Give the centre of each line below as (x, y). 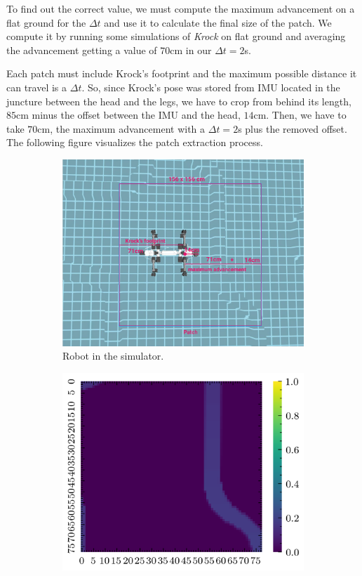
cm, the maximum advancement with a (121, 128)
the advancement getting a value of (82, 50)
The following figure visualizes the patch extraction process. (135, 142)
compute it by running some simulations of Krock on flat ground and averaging (176, 36)
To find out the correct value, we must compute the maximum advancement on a (181, 8)
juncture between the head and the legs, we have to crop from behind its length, (179, 101)
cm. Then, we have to (300, 115)
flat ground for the (46, 22)
